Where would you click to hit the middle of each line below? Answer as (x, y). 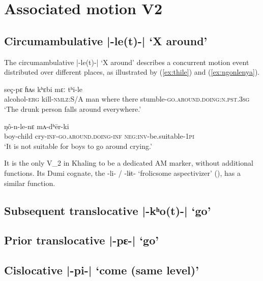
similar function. (30, 183)
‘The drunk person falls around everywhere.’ (73, 108)
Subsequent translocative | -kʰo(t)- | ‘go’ (108, 210)
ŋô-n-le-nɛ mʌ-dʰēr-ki (37, 126)
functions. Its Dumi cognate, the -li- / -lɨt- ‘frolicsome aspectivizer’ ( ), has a (122, 173)
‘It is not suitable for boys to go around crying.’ (78, 146)
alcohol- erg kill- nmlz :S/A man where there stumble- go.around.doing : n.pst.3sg (127, 99)
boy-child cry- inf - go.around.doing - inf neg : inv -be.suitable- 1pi (99, 136)
